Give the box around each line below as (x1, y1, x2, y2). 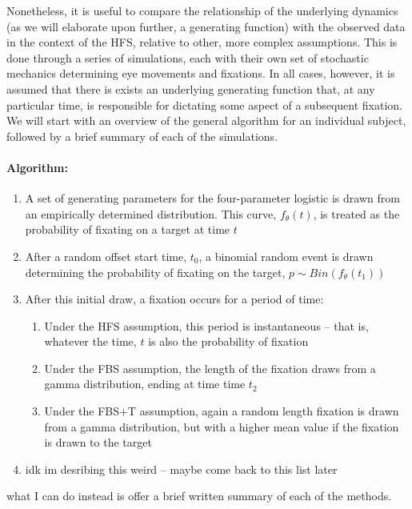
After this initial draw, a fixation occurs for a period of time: (25, 291, 324, 307)
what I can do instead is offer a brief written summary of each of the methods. (6, 487, 392, 504)
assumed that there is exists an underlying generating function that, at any (6, 80, 375, 97)
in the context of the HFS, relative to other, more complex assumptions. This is (6, 34, 398, 50)
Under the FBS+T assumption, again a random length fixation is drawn (44, 403, 399, 419)
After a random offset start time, (25, 247, 187, 264)
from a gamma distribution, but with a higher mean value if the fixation (44, 418, 399, 435)
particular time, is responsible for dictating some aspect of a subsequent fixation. (6, 96, 402, 113)
